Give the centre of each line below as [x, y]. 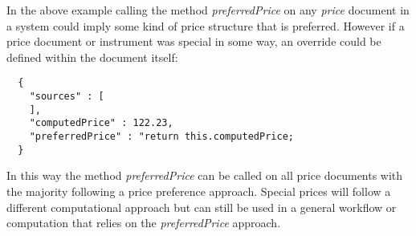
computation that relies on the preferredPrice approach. [144, 223]
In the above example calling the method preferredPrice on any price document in [208, 10]
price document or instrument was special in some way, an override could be [194, 41]
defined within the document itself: [92, 57]
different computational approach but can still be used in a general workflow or [202, 207]
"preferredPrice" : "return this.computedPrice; [161, 136]
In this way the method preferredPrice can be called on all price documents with [205, 175]
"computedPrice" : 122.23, [101, 123]
